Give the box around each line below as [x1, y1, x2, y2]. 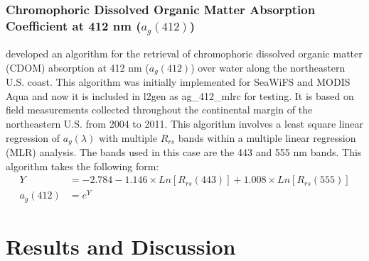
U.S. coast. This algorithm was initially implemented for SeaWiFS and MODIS [6, 74, 351, 89]
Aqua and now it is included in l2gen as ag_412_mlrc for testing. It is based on [6, 88, 354, 103]
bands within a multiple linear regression [178, 130, 356, 145]
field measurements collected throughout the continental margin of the [6, 102, 313, 117]
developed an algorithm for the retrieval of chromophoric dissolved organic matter [6, 46, 363, 61]
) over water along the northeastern [191, 60, 346, 74]
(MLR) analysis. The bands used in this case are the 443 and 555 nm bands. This [6, 145, 362, 160]
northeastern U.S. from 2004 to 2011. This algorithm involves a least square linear [6, 116, 364, 131]
